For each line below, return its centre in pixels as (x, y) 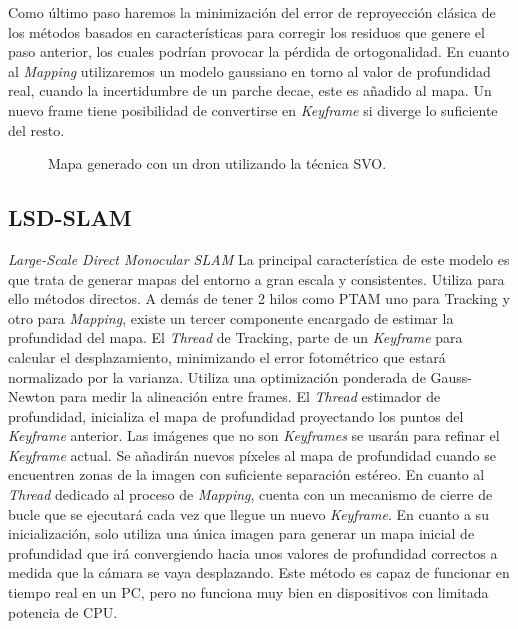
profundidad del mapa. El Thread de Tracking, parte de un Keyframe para (235, 337)
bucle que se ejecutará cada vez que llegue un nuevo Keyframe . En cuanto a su (248, 513)
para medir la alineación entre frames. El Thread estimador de (250, 396)
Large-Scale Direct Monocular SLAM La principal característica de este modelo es (259, 258)
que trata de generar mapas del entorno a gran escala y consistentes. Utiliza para (256, 278)
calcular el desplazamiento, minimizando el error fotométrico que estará (227, 356)
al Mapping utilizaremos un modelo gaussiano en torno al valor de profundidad (249, 70)
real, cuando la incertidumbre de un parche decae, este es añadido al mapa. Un (250, 90)
